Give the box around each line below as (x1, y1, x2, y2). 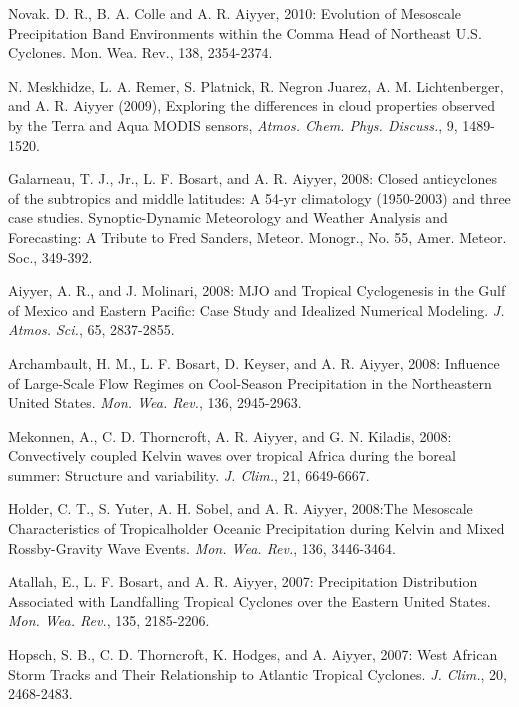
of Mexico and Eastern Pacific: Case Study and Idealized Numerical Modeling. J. (8, 299, 505, 320)
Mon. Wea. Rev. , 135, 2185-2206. (8, 610, 210, 631)
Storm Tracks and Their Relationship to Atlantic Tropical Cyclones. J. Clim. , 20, (8, 663, 507, 684)
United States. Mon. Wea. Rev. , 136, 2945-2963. (8, 392, 302, 413)
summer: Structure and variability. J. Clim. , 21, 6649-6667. (8, 464, 370, 485)
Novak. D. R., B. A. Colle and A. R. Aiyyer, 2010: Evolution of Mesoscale (8, 3, 462, 23)
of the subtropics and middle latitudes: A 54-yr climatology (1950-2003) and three (8, 187, 511, 208)
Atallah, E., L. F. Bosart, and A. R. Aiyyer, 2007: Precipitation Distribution (8, 571, 478, 592)
